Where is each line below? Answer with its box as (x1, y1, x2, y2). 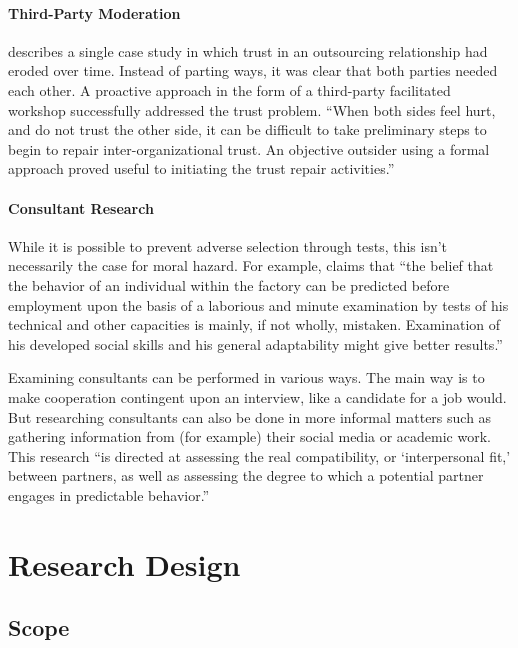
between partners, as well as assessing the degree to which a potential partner (8, 465, 484, 486)
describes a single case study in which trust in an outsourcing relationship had (8, 40, 488, 61)
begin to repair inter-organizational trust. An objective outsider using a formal (8, 138, 490, 159)
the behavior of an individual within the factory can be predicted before (8, 274, 450, 295)
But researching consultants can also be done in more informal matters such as (8, 406, 492, 427)
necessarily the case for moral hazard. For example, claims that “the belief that (8, 255, 494, 276)
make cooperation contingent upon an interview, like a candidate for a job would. (8, 386, 507, 407)
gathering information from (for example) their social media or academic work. (8, 426, 491, 447)
